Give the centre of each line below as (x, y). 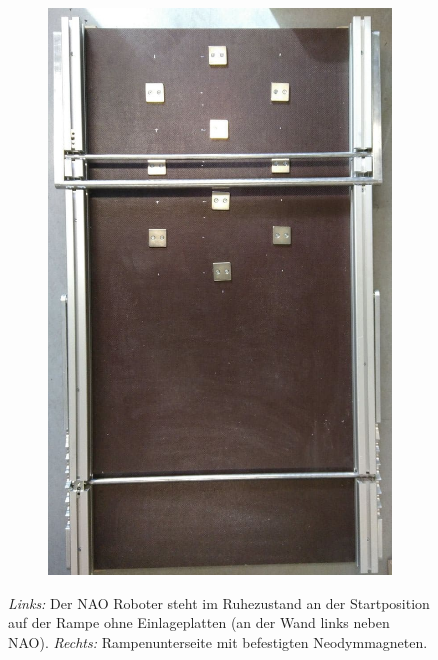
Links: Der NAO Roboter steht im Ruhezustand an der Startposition (219, 602)
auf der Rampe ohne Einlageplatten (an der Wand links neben (199, 622)
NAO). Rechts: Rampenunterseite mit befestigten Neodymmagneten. (218, 642)
